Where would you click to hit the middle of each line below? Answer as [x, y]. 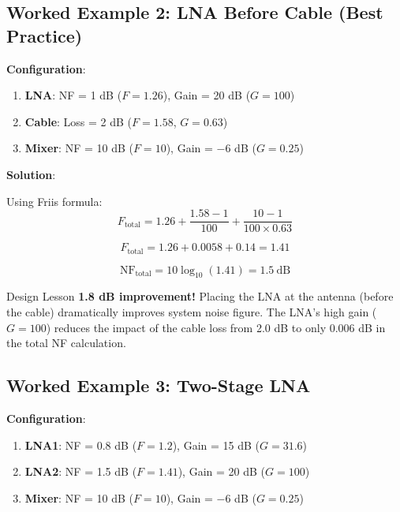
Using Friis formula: [54, 201]
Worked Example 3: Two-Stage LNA [159, 385]
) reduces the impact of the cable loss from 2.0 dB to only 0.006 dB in [216, 327]
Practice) [45, 35]
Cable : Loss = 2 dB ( [79, 121]
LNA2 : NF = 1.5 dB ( [81, 471]
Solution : [31, 174]
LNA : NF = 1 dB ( [73, 95]
